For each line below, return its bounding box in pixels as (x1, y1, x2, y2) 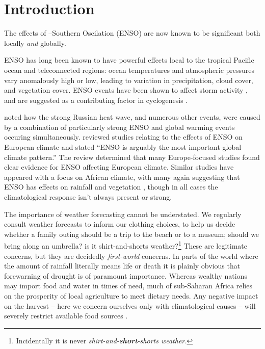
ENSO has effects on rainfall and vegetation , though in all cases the (4, 181, 218, 192)
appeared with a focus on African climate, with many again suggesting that (4, 171, 240, 182)
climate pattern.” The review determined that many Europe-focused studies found (4, 151, 260, 162)
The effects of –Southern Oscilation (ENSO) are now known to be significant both (4, 28, 260, 38)
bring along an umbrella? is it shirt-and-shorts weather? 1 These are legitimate (4, 239, 248, 251)
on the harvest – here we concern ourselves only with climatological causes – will (4, 300, 256, 311)
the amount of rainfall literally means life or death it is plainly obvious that (4, 260, 241, 271)
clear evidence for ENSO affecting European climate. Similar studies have (4, 162, 234, 172)
